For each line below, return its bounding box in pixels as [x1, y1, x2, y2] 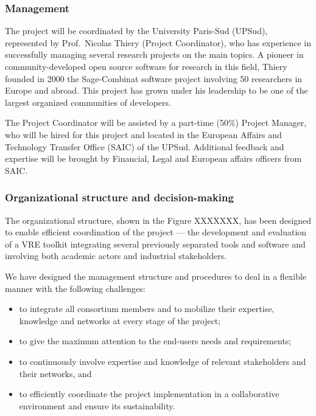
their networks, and [19, 367, 92, 380]
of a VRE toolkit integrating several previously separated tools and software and [5, 237, 306, 250]
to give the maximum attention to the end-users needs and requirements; [19, 335, 292, 347]
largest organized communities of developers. [5, 95, 171, 108]
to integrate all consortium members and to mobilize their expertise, [19, 302, 275, 315]
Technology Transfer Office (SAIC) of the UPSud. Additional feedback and [5, 140, 284, 153]
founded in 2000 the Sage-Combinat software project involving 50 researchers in [5, 72, 303, 85]
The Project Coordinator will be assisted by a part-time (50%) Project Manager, [5, 116, 307, 129]
